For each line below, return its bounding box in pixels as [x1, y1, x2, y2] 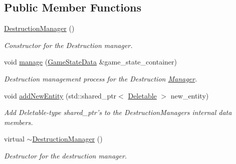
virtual [4, 133, 25, 144]
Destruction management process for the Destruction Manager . [4, 73, 197, 83]
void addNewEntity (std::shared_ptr [4, 90, 117, 100]
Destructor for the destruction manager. [4, 150, 127, 160]
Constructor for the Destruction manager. [4, 39, 133, 50]
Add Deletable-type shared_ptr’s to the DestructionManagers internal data [4, 107, 232, 117]
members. [4, 116, 33, 127]
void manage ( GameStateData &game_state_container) [4, 56, 177, 67]
